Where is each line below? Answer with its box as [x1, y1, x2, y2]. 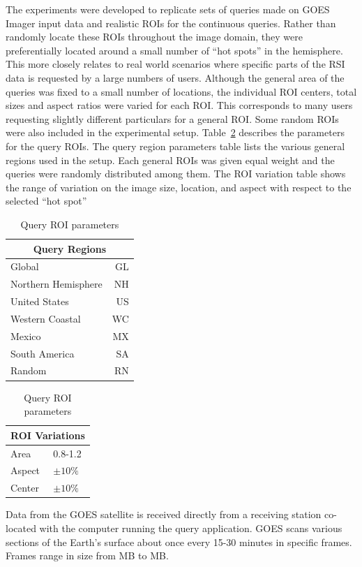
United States [10, 294, 69, 309]
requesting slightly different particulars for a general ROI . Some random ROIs [6, 111, 339, 126]
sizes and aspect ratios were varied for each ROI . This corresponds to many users [6, 98, 353, 112]
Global [10, 259, 39, 274]
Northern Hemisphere [10, 277, 103, 291]
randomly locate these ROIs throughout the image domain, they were [6, 29, 303, 44]
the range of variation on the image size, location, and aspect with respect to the [6, 179, 352, 194]
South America [10, 346, 75, 360]
